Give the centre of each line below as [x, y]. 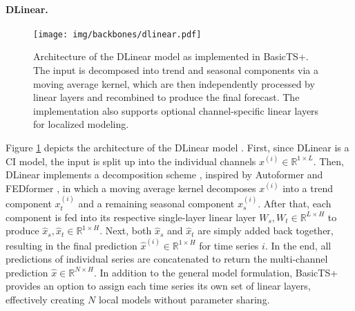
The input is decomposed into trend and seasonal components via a [176, 70]
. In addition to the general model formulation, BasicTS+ [216, 272]
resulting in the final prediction [71, 245]
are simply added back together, [266, 230]
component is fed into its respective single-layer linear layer [131, 217]
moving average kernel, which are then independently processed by [174, 83]
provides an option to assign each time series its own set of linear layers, [158, 286]
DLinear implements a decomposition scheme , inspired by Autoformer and [164, 175]
